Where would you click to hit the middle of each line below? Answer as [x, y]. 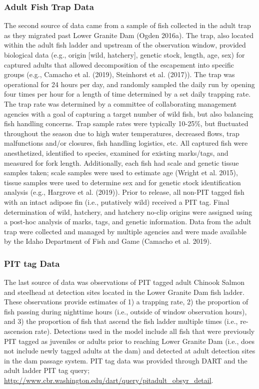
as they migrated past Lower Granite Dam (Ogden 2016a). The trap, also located [129, 35]
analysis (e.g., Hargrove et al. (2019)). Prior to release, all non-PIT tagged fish [124, 192]
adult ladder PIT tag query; [47, 370]
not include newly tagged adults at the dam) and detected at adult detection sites [130, 351]
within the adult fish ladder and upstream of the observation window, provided [125, 45]
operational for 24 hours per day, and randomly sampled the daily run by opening [129, 84]
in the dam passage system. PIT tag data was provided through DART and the [126, 360]
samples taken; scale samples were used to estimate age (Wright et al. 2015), [121, 172]
